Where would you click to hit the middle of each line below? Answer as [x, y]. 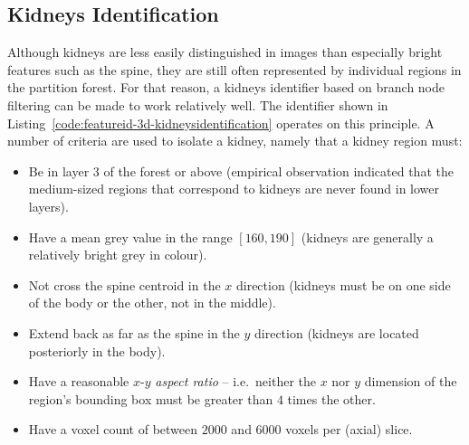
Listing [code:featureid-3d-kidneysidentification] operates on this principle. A [221, 123]
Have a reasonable [79, 381]
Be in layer [59, 170]
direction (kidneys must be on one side [343, 284]
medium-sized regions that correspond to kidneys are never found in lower [234, 189]
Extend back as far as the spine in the [134, 332]
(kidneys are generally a [367, 237]
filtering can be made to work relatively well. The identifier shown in [198, 104]
